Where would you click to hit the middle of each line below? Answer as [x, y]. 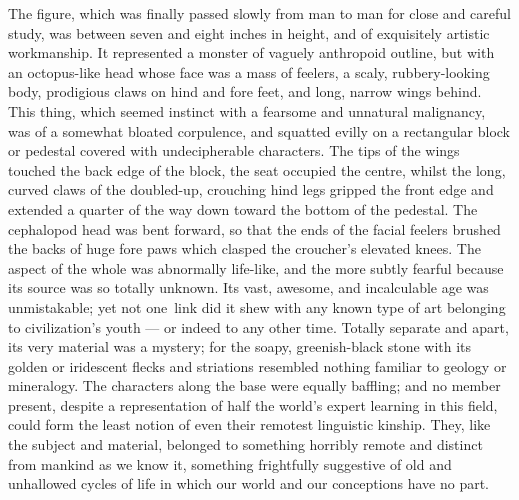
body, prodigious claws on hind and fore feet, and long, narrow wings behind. [245, 91]
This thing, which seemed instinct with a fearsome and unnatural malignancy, [247, 110]
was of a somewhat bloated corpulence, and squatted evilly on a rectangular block [259, 130]
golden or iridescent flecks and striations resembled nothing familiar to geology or [257, 365]
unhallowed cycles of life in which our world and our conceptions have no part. [248, 483]
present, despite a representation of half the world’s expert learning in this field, [253, 404]
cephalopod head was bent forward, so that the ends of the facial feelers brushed [254, 228]
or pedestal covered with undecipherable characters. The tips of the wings [234, 150]
